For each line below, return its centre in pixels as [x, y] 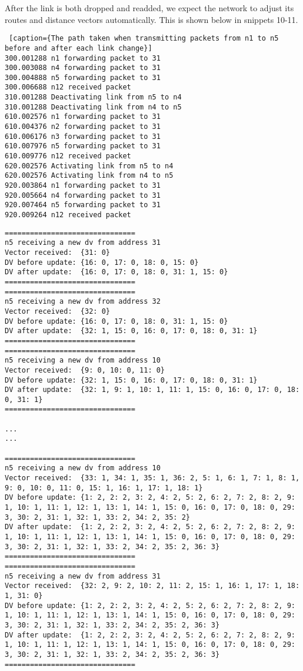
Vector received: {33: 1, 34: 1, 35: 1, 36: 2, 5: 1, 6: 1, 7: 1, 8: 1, [152, 478]
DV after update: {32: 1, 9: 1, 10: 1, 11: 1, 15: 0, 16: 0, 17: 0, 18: [152, 390]
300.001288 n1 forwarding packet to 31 [83, 58]
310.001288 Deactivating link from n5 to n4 [93, 97]
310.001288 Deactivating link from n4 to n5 [93, 107]
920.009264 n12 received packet [68, 215]
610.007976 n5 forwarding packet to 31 [83, 146]
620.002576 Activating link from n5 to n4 [89, 166]
